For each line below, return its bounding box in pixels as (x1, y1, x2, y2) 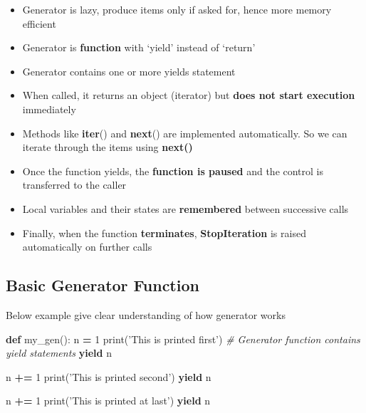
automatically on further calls (22, 239, 152, 254)
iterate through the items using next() (22, 140, 193, 155)
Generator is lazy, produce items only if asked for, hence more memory (22, 2, 332, 16)
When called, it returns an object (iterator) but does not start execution (22, 88, 355, 103)
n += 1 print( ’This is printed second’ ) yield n (6, 369, 211, 384)
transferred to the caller (22, 177, 127, 192)
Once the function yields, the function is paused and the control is (22, 163, 324, 178)
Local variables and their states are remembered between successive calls (22, 201, 349, 216)
